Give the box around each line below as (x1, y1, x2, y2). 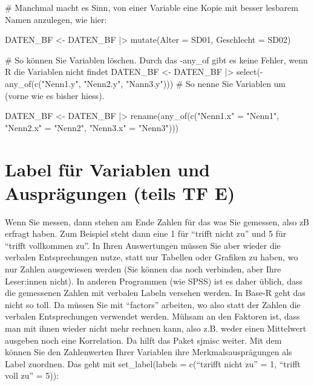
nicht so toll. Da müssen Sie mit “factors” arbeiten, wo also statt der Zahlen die (5, 298, 301, 310)
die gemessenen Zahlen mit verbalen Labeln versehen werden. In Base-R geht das (5, 286, 306, 299)
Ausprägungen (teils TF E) (5, 180, 235, 205)
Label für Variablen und (5, 156, 210, 181)
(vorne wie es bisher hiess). (5, 89, 105, 101)
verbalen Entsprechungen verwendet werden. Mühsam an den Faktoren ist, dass (5, 310, 300, 323)
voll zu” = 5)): (5, 369, 59, 382)
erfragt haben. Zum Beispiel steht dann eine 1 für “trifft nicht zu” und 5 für (5, 227, 287, 240)
